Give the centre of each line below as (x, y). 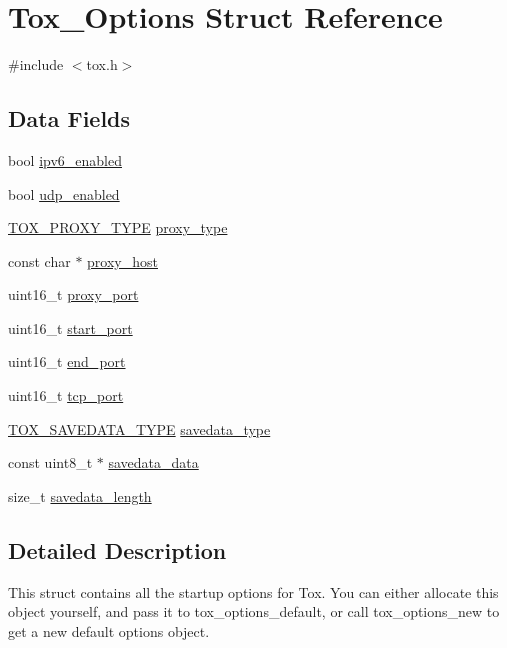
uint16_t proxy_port (73, 294)
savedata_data (153, 462)
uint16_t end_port (67, 361)
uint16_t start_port (70, 327)
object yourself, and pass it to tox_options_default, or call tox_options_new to (254, 611)
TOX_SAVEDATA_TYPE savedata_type (139, 428)
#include (36, 64)
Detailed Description (117, 549)
